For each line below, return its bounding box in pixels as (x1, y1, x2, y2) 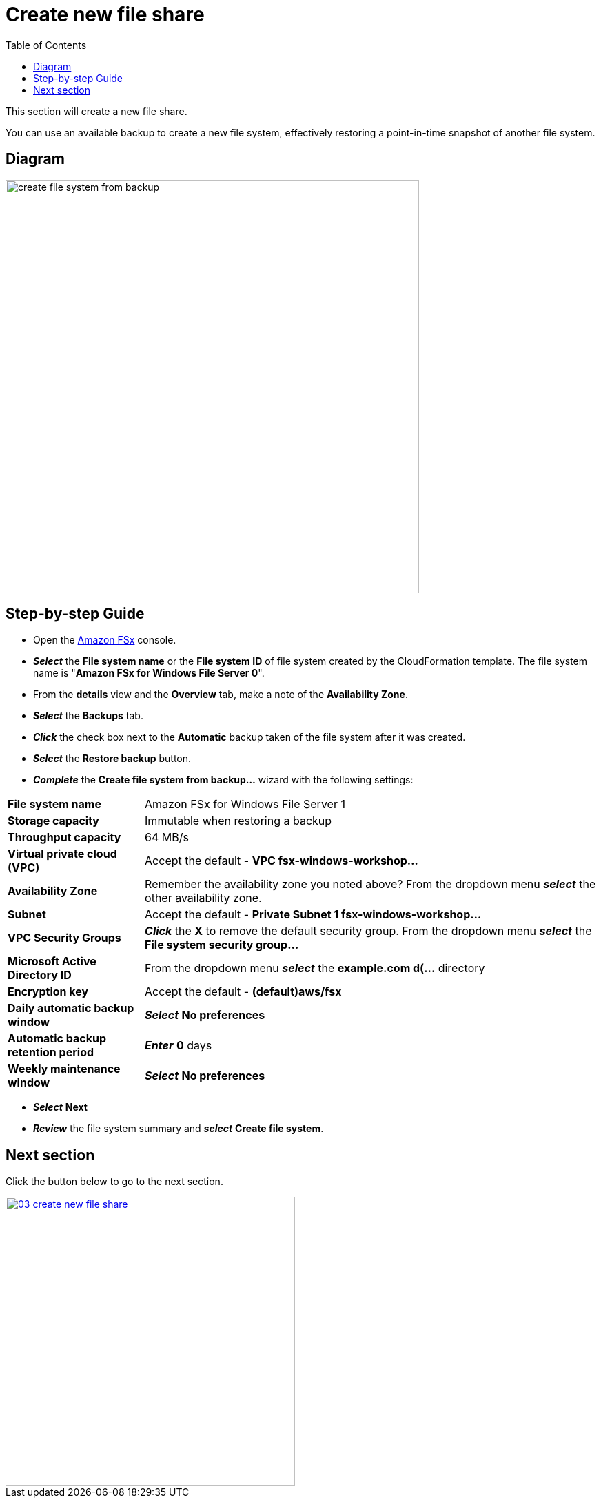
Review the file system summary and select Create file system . (33, 1122, 324, 1135)
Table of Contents (6, 39, 87, 51)
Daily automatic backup (8, 1001, 134, 1016)
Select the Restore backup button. (33, 752, 192, 765)
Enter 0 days (145, 1038, 212, 1053)
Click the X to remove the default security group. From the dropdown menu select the (145, 924, 592, 938)
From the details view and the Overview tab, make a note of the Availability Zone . (33, 688, 408, 701)
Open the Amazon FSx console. (33, 634, 176, 646)
